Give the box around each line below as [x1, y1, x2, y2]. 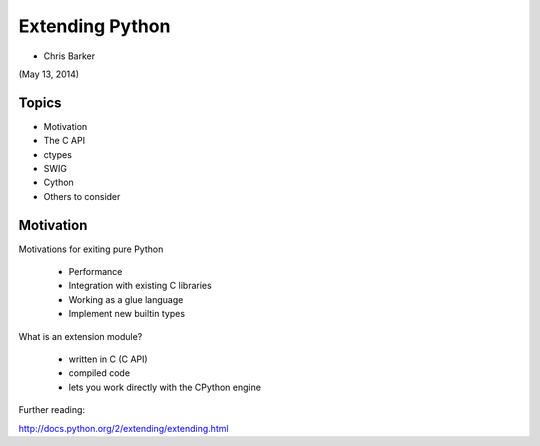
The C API [43, 135, 85, 147]
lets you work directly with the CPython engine [68, 381, 262, 393]
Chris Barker [43, 50, 95, 62]
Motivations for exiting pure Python [18, 243, 164, 255]
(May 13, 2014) [18, 68, 80, 80]
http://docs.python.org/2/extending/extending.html [18, 422, 229, 434]
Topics [18, 94, 62, 111]
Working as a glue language [68, 293, 184, 305]
